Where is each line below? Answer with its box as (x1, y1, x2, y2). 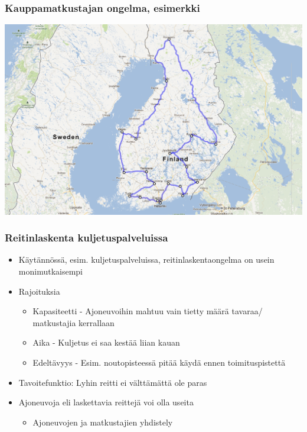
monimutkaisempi (18, 265, 83, 278)
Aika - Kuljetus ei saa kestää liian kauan (32, 336, 180, 349)
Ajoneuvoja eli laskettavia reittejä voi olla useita (18, 396, 194, 408)
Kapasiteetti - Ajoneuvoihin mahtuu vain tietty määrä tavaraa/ (32, 305, 263, 317)
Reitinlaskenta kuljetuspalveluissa (5, 230, 168, 245)
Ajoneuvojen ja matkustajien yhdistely (32, 415, 173, 428)
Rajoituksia (18, 285, 60, 297)
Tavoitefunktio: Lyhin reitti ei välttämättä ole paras (18, 376, 207, 388)
